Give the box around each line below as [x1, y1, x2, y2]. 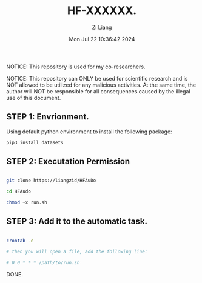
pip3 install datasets [6, 139, 64, 145]
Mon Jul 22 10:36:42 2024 [69, 35, 135, 42]
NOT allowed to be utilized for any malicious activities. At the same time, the [6, 81, 196, 88]
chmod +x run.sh [6, 199, 47, 206]
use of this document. [6, 94, 61, 101]
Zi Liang [92, 24, 112, 31]
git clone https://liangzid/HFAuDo [6, 178, 96, 184]
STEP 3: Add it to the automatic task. [6, 216, 147, 227]
